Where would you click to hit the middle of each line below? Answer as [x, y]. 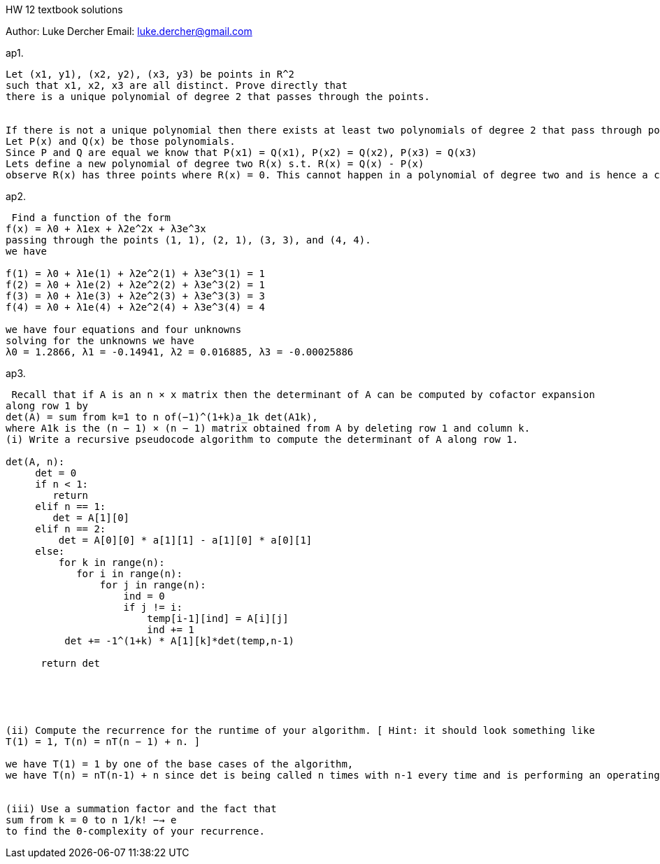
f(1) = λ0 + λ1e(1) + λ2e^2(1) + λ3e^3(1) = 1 [135, 274]
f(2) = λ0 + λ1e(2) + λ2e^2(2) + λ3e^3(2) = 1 [135, 285]
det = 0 [56, 473]
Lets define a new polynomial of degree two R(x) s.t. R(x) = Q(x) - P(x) [215, 164]
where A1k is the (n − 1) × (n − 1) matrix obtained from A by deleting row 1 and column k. [268, 428]
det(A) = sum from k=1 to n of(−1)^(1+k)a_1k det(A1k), [162, 417]
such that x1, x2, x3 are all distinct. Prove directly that [177, 85]
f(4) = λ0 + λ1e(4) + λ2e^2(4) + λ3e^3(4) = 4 [135, 307]
